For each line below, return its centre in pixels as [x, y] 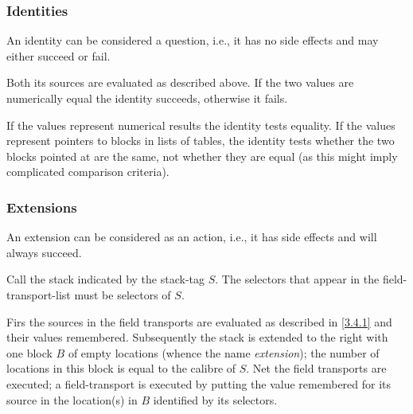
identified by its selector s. [215, 399]
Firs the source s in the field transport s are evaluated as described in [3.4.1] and [199, 321]
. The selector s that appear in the [297, 279]
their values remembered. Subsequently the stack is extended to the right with [197, 337]
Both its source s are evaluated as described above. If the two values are [180, 82]
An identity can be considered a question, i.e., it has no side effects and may [193, 40]
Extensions [42, 207]
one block [29, 352]
